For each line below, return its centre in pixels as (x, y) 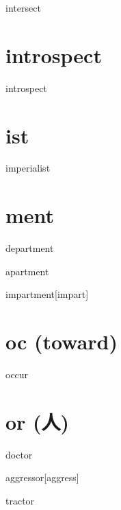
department (30, 248)
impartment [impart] (47, 294)
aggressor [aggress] (42, 477)
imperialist (28, 168)
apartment (27, 271)
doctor (19, 454)
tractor (20, 500)
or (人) (38, 421)
